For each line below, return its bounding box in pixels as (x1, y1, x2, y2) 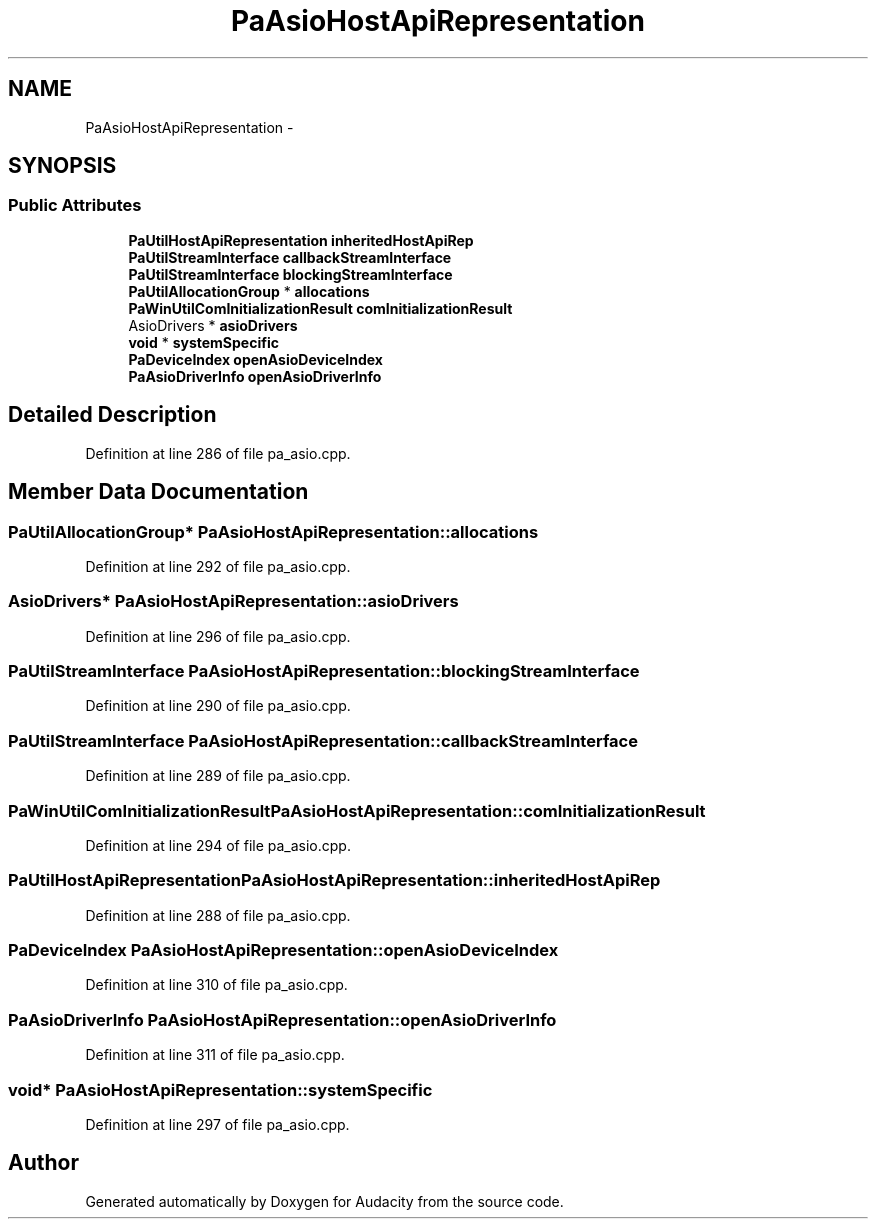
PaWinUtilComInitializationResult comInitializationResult (128, 299, 513, 317)
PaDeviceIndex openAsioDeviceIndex (128, 350, 383, 368)
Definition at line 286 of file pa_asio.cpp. (85, 444, 351, 462)
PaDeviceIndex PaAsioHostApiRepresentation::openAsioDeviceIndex (8, 940, 559, 960)
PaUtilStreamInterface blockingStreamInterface (128, 265, 453, 283)
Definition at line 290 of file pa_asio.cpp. (85, 697, 351, 715)
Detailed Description (8, 402, 217, 428)
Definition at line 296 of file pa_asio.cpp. (85, 627, 351, 645)
